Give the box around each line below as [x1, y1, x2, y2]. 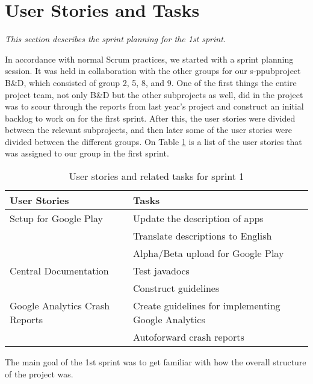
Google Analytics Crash [10, 299, 110, 313]
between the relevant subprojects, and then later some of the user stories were [5, 123, 293, 136]
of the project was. [5, 367, 73, 380]
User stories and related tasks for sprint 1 [69, 169, 244, 184]
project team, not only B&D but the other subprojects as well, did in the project [5, 88, 303, 101]
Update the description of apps [132, 211, 264, 226]
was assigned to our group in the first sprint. [5, 147, 169, 159]
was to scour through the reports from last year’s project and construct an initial [5, 100, 304, 113]
